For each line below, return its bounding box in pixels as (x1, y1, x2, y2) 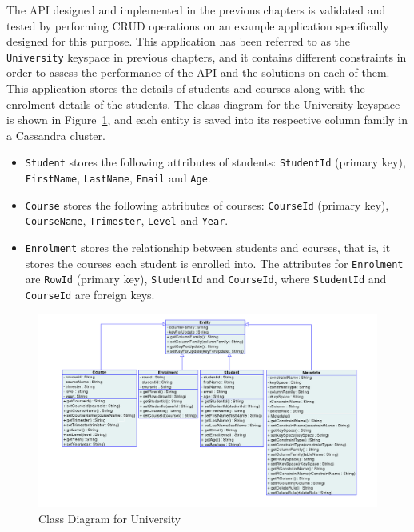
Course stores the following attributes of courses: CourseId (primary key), (25, 196, 389, 213)
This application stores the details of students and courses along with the (6, 80, 365, 97)
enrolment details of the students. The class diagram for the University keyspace (6, 95, 400, 112)
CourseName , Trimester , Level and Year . (25, 212, 229, 229)
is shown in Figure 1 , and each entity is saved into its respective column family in (6, 111, 408, 128)
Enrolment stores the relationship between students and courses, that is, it (25, 239, 391, 256)
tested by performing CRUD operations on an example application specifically (6, 17, 389, 34)
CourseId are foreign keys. (25, 286, 155, 302)
